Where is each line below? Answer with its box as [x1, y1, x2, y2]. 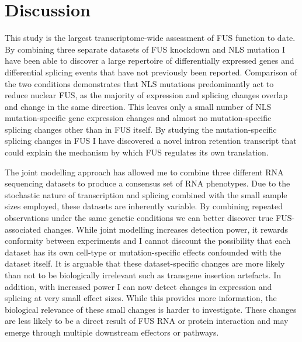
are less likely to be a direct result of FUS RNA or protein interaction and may [5, 315, 289, 327]
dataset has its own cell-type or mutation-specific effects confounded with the [5, 246, 282, 258]
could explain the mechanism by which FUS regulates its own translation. [5, 146, 269, 158]
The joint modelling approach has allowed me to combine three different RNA [5, 165, 284, 178]
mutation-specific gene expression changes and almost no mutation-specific [5, 112, 272, 124]
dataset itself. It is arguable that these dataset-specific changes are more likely [5, 257, 285, 270]
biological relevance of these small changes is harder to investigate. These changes [5, 303, 297, 315]
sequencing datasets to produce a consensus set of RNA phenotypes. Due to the [5, 177, 290, 189]
